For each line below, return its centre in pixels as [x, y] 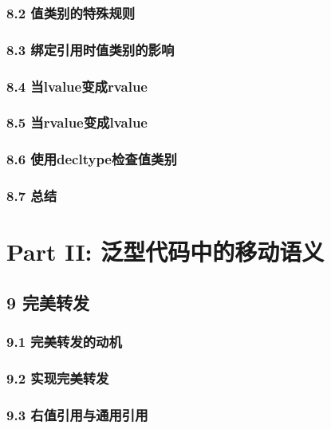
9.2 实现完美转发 [58, 378]
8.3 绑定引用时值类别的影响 [91, 49]
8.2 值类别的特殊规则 [71, 12]
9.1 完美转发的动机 [64, 342]
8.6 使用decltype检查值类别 [92, 159]
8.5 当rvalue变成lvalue [77, 122]
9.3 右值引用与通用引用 [77, 414]
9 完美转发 [48, 302]
